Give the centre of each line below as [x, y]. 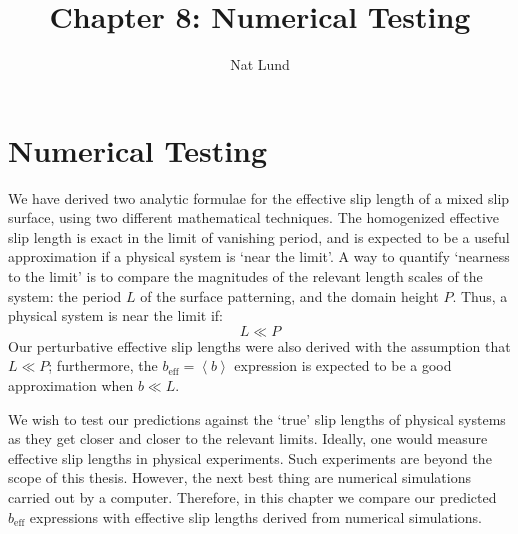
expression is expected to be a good [343, 365]
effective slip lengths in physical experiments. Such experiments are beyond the [250, 457]
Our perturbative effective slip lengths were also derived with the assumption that [259, 345]
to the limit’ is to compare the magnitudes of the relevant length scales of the [245, 276]
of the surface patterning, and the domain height [289, 295]
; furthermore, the [103, 365]
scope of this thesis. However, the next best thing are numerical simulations [240, 477]
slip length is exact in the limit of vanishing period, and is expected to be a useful [259, 236]
